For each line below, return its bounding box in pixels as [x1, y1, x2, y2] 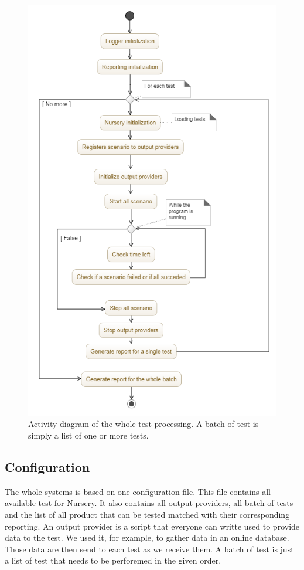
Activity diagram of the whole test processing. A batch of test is [28, 418, 259, 430]
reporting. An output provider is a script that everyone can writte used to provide [5, 520, 300, 532]
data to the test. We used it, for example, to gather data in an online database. [5, 531, 289, 544]
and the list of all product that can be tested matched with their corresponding [5, 508, 290, 521]
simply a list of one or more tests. [28, 429, 149, 442]
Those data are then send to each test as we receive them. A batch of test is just [5, 542, 294, 555]
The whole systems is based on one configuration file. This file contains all [5, 485, 271, 497]
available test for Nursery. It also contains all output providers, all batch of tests [5, 497, 293, 509]
